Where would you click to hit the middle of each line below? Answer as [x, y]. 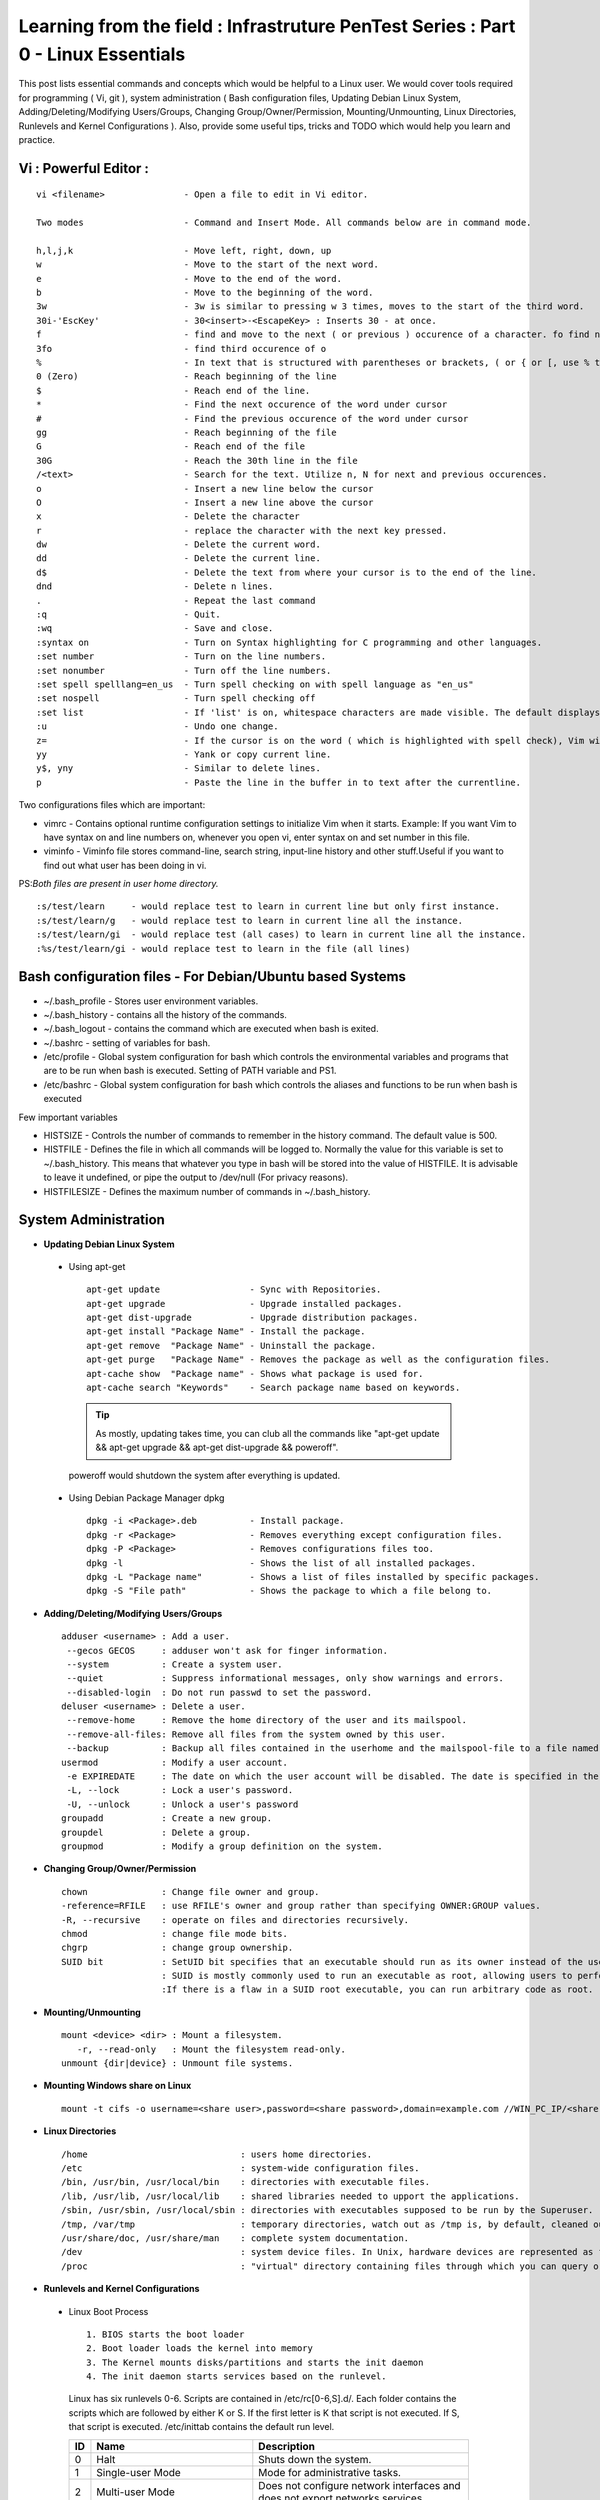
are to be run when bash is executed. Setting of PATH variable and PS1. [190, 1071]
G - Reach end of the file [170, 446]
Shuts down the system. [315, 2459]
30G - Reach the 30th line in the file [197, 460]
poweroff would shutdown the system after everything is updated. [204, 1475]
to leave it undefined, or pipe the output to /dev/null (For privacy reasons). [196, 1177]
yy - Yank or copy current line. [184, 754]
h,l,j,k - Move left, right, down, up [184, 250]
